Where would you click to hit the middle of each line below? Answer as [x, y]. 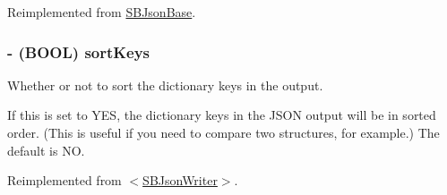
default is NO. [46, 150]
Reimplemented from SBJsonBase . [102, 12]
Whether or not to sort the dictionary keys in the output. [165, 85]
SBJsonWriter [180, 180]
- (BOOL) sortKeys [79, 51]
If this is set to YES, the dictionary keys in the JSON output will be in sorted [222, 115]
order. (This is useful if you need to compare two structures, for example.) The [223, 132]
